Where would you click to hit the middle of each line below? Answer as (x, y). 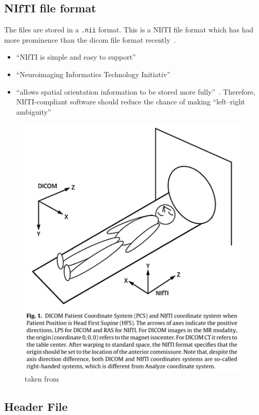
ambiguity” (34, 111)
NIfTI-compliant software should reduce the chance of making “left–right (131, 102)
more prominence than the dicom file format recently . (90, 39)
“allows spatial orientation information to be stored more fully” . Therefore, (136, 91)
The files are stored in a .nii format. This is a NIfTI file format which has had (129, 30)
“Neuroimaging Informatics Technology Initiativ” (93, 74)
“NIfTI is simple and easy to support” (76, 57)
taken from (42, 379)
